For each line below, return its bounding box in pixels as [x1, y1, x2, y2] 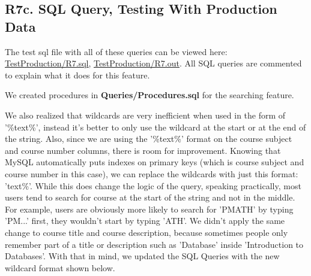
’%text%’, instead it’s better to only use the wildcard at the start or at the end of [5, 120, 306, 133]
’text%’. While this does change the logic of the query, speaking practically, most [5, 179, 301, 192]
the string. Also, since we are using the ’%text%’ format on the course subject [5, 132, 292, 145]
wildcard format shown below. [5, 261, 115, 274]
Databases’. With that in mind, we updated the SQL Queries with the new [5, 250, 280, 262]
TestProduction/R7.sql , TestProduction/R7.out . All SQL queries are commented [5, 57, 302, 69]
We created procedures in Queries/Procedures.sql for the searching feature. [5, 89, 294, 101]
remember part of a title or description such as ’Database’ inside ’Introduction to [5, 238, 304, 250]
